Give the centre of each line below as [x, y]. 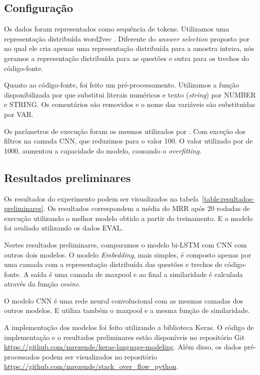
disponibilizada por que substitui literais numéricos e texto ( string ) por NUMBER [130, 94]
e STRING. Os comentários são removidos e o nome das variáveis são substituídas [130, 104]
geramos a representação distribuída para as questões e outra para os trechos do [127, 58]
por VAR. [19, 114]
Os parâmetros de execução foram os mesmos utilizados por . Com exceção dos [125, 131]
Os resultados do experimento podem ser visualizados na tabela [101, 198]
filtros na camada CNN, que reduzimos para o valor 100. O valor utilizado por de [128, 141]
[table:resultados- [228, 198]
